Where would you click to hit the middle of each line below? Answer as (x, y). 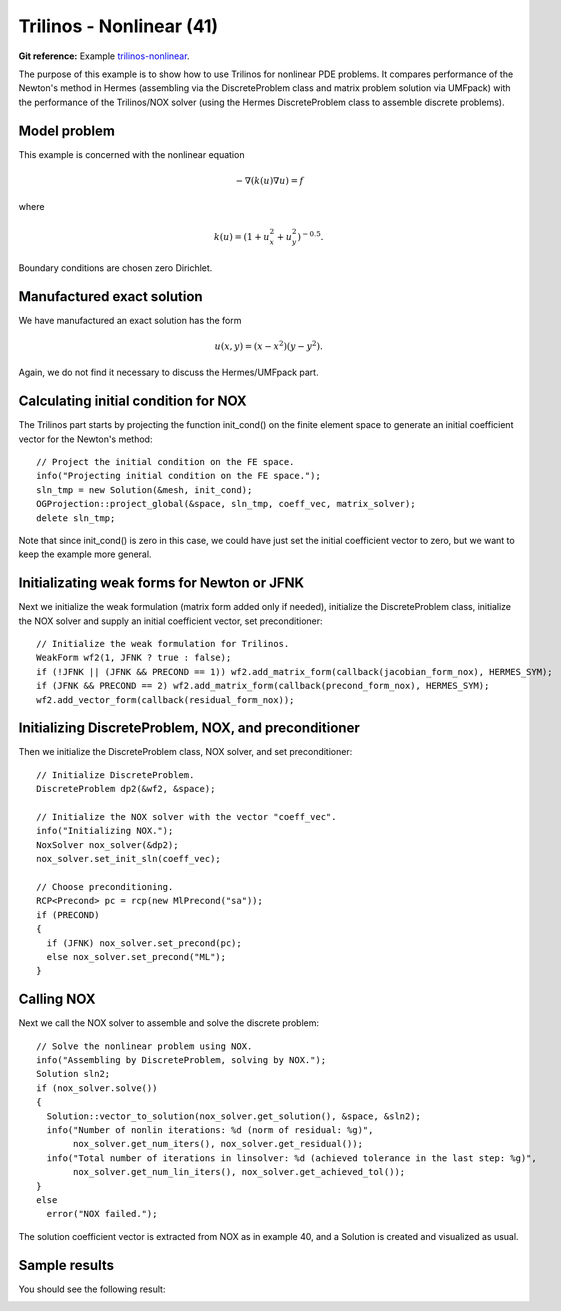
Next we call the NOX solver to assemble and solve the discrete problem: (169, 1023)
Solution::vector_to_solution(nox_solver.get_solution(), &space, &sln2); (234, 1116)
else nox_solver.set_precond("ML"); (136, 956)
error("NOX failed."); (102, 1214)
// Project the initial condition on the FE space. (165, 461)
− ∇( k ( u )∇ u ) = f (269, 180)
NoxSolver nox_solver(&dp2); (107, 844)
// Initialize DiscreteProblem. (115, 774)
